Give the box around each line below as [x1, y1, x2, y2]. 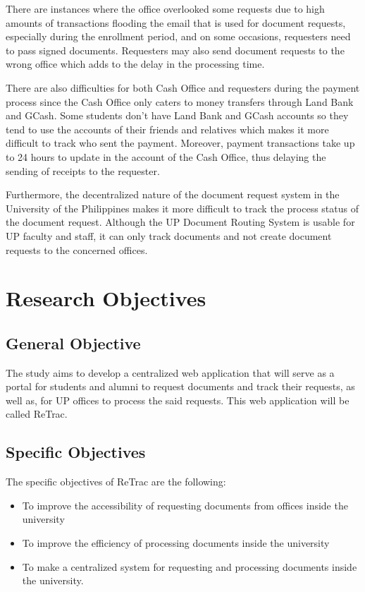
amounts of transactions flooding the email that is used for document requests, [6, 15, 346, 30]
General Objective [6, 332, 141, 354]
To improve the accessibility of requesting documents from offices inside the [22, 497, 348, 512]
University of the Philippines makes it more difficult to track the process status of [6, 200, 359, 215]
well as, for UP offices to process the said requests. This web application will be [6, 392, 349, 407]
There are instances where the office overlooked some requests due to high [6, 1, 325, 16]
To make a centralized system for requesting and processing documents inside [22, 559, 357, 574]
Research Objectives [6, 284, 206, 313]
